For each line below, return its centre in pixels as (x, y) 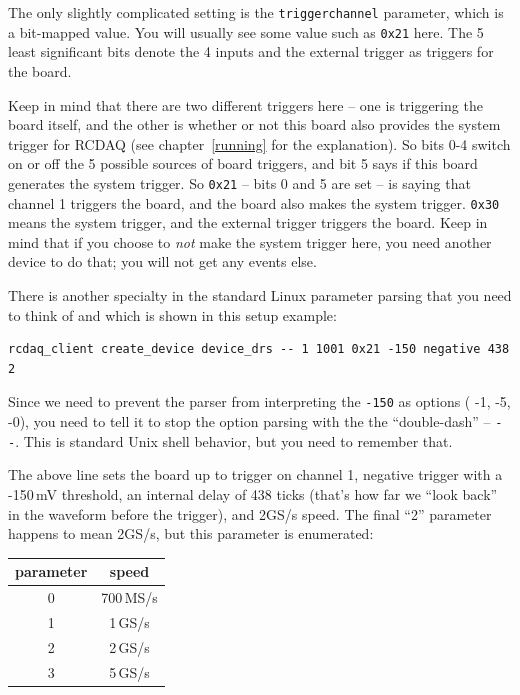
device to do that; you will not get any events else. (162, 261)
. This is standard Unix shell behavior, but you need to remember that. (234, 440)
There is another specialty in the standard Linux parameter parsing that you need (260, 294)
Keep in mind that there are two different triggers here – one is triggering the (245, 104)
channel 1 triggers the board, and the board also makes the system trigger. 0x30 (254, 202)
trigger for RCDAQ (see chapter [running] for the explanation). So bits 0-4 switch (259, 143)
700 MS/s (129, 597)
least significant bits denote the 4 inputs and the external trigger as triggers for (251, 51)
